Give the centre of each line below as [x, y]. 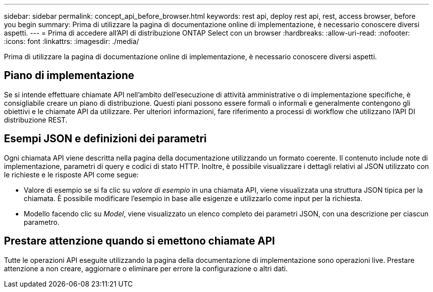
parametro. [42, 222]
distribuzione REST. [36, 120]
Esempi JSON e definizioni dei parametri [106, 139]
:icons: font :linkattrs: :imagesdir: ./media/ [72, 41]
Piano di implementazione [69, 76]
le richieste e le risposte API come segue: [71, 174]
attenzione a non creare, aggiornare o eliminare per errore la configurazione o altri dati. [146, 268]
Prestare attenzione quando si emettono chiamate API [140, 241]
